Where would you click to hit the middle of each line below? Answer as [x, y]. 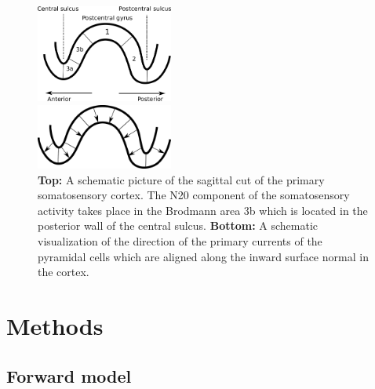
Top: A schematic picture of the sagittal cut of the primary [181, 179]
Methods [55, 325]
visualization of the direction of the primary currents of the [180, 241]
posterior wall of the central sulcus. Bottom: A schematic [178, 225]
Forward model [69, 375]
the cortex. [64, 272]
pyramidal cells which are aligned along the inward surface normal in [203, 256]
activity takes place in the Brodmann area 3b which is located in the [203, 210]
